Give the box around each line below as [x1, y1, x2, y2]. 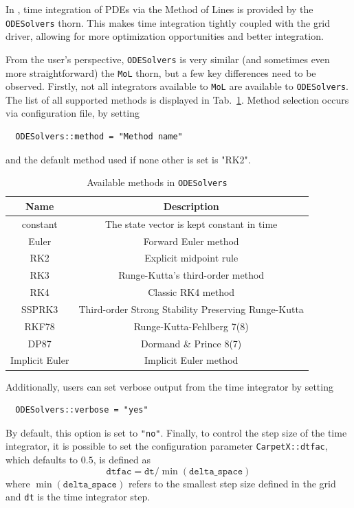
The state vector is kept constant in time [105, 216, 278, 231]
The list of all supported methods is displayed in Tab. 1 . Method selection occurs [5, 92, 349, 106]
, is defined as [93, 452, 151, 467]
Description [163, 198, 219, 213]
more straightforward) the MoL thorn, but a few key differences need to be [5, 65, 316, 80]
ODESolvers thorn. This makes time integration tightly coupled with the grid [5, 15, 331, 30]
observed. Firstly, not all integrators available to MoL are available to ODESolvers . [5, 79, 349, 93]
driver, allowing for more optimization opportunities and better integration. [5, 29, 324, 43]
